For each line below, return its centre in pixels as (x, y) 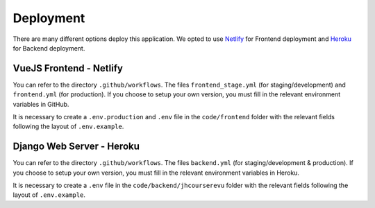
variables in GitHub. (41, 104)
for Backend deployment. (49, 48)
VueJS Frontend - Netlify (68, 68)
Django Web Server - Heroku (76, 147)
